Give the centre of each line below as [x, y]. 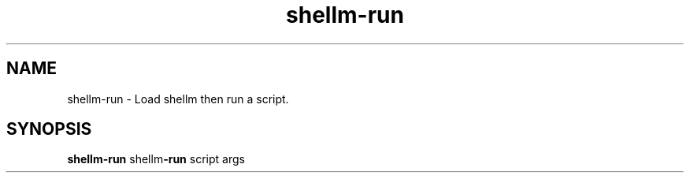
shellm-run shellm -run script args [156, 159]
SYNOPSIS [49, 129]
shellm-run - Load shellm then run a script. [178, 99]
